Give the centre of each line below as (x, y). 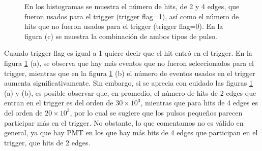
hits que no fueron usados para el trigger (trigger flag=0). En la (124, 26)
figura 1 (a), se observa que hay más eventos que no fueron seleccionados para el (129, 63)
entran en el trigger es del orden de (59, 103)
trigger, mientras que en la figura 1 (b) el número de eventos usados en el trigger (130, 73)
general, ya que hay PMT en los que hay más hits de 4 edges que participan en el (131, 133)
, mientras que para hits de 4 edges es (199, 103)
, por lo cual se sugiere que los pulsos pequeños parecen (156, 112)
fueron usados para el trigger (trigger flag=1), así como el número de (132, 16)
